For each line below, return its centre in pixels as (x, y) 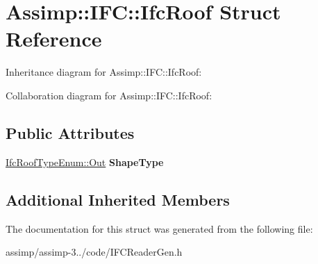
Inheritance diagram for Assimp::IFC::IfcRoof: (104, 72)
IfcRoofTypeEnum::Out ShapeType (85, 162)
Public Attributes (70, 132)
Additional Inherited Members (118, 199)
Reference (54, 39)
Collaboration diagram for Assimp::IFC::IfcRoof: (109, 95)
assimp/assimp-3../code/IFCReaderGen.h (94, 252)
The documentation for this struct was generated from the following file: (159, 228)
